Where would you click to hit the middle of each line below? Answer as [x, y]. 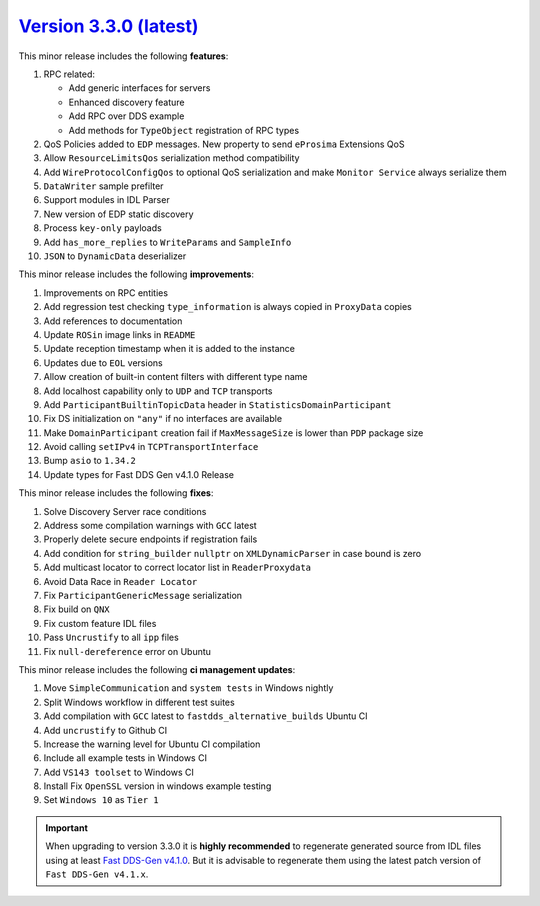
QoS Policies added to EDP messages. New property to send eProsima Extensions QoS [224, 144]
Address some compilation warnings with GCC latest [150, 526]
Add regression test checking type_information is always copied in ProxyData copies [227, 307]
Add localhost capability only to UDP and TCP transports [158, 391]
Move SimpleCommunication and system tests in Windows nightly [188, 688]
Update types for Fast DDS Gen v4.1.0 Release [139, 474]
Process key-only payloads [102, 228]
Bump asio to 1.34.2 [90, 461]
